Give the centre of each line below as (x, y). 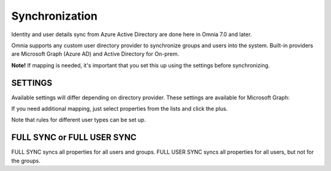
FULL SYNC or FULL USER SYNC (74, 138)
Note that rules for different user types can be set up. (79, 120)
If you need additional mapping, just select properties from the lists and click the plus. (120, 109)
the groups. (26, 161)
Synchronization (55, 16)
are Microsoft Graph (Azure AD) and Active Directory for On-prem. (95, 54)
